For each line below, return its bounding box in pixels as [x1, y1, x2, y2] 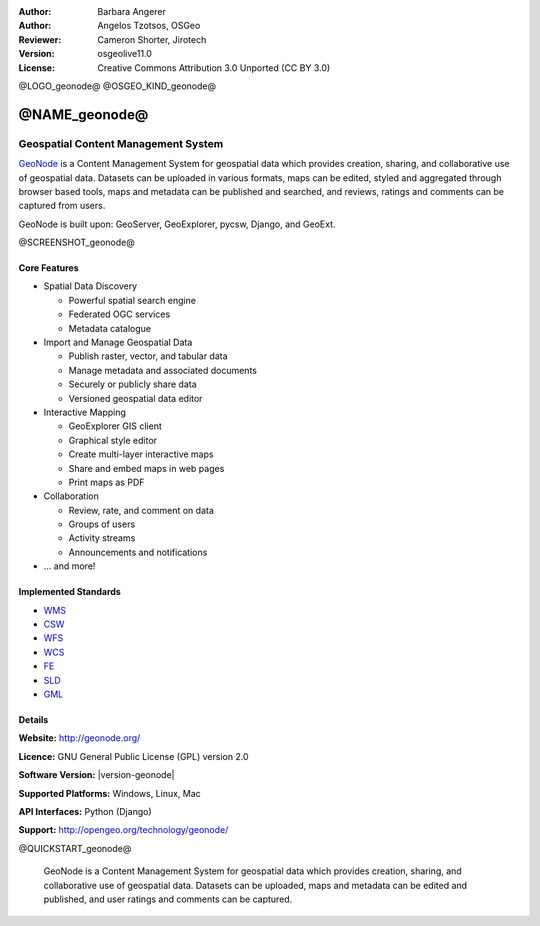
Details [18, 714, 49, 725]
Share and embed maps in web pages [68, 462, 225, 474]
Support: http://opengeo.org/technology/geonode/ [18, 824, 229, 836]
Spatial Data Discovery [43, 280, 138, 292]
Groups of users [68, 518, 136, 530]
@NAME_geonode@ [18, 106, 149, 123]
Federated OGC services [68, 308, 171, 320]
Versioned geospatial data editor [68, 392, 203, 404]
